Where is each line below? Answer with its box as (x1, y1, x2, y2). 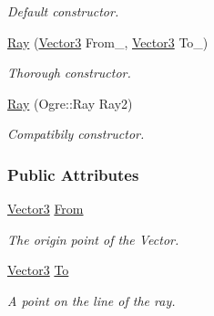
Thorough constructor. (7, 63, 131, 82)
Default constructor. (7, 2, 119, 20)
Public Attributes (7, 163, 139, 185)
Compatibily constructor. (7, 124, 145, 143)
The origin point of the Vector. (7, 229, 179, 248)
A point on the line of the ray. (7, 290, 176, 310)
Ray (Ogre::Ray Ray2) (7, 93, 133, 112)
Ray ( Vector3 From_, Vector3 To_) (7, 32, 209, 51)
